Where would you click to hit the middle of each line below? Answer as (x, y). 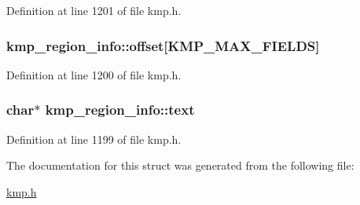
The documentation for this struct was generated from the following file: (180, 165)
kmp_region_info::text (120, 110)
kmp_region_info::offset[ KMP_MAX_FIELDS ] (163, 45)
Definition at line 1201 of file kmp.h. (94, 10)
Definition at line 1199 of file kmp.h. (94, 139)
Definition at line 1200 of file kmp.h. (94, 74)
